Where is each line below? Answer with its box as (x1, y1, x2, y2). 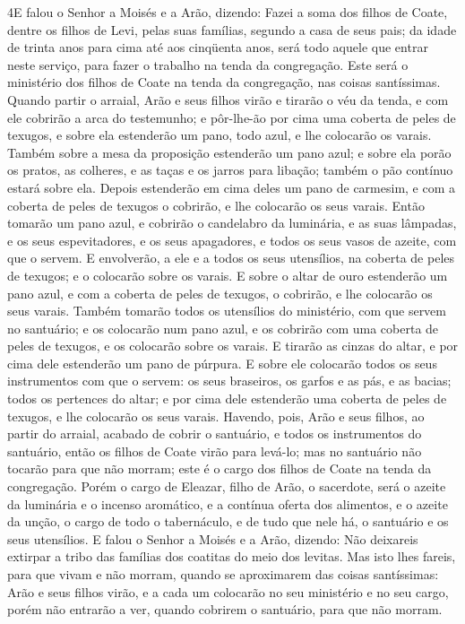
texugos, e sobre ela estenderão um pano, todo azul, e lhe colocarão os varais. (7, 126, 432, 144)
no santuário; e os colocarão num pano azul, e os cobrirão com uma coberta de (7, 318, 439, 337)
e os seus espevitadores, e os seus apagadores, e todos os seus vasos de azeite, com (7, 230, 457, 249)
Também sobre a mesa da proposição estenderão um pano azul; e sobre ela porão (7, 143, 452, 161)
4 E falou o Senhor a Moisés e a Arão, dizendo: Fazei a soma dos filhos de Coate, (7, 3, 448, 21)
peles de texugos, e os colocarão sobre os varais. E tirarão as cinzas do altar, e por (7, 336, 459, 355)
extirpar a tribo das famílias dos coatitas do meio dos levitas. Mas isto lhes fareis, (7, 547, 456, 566)
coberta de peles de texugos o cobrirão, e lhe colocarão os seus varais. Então (7, 195, 425, 214)
